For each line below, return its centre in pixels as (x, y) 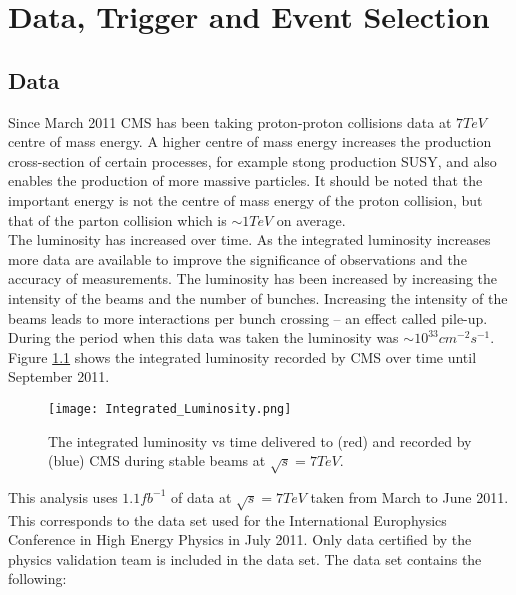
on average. (311, 219)
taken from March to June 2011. (409, 496)
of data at (201, 496)
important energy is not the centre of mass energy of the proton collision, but (245, 199)
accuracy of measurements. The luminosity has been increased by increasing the (253, 278)
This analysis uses (63, 496)
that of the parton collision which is (117, 219)
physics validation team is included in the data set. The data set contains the (245, 558)
